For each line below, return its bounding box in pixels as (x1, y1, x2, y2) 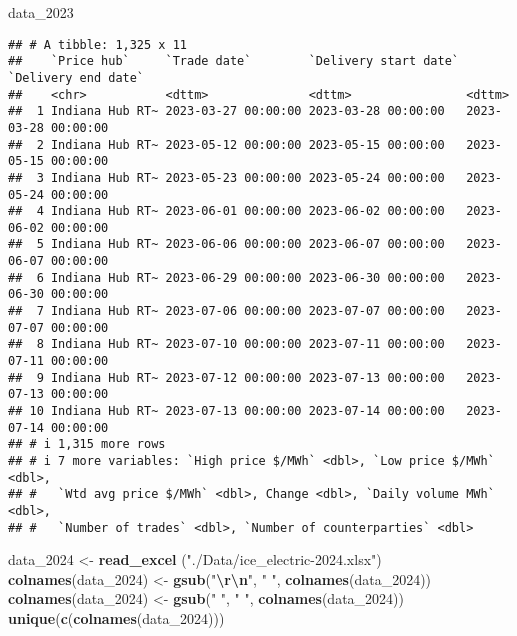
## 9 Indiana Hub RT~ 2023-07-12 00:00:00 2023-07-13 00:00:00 (8, 370, 445, 385)
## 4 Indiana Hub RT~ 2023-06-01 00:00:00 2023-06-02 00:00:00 (8, 204, 445, 219)
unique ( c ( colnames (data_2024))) (8, 608, 225, 629)
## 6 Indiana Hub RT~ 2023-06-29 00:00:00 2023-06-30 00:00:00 (8, 270, 445, 285)
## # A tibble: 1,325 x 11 (8, 37, 187, 52)
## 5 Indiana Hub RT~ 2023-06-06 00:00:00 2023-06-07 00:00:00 (8, 237, 445, 252)
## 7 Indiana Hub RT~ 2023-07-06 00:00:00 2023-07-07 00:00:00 (8, 304, 445, 319)
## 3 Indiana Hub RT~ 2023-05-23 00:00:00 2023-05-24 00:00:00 (8, 170, 445, 185)
